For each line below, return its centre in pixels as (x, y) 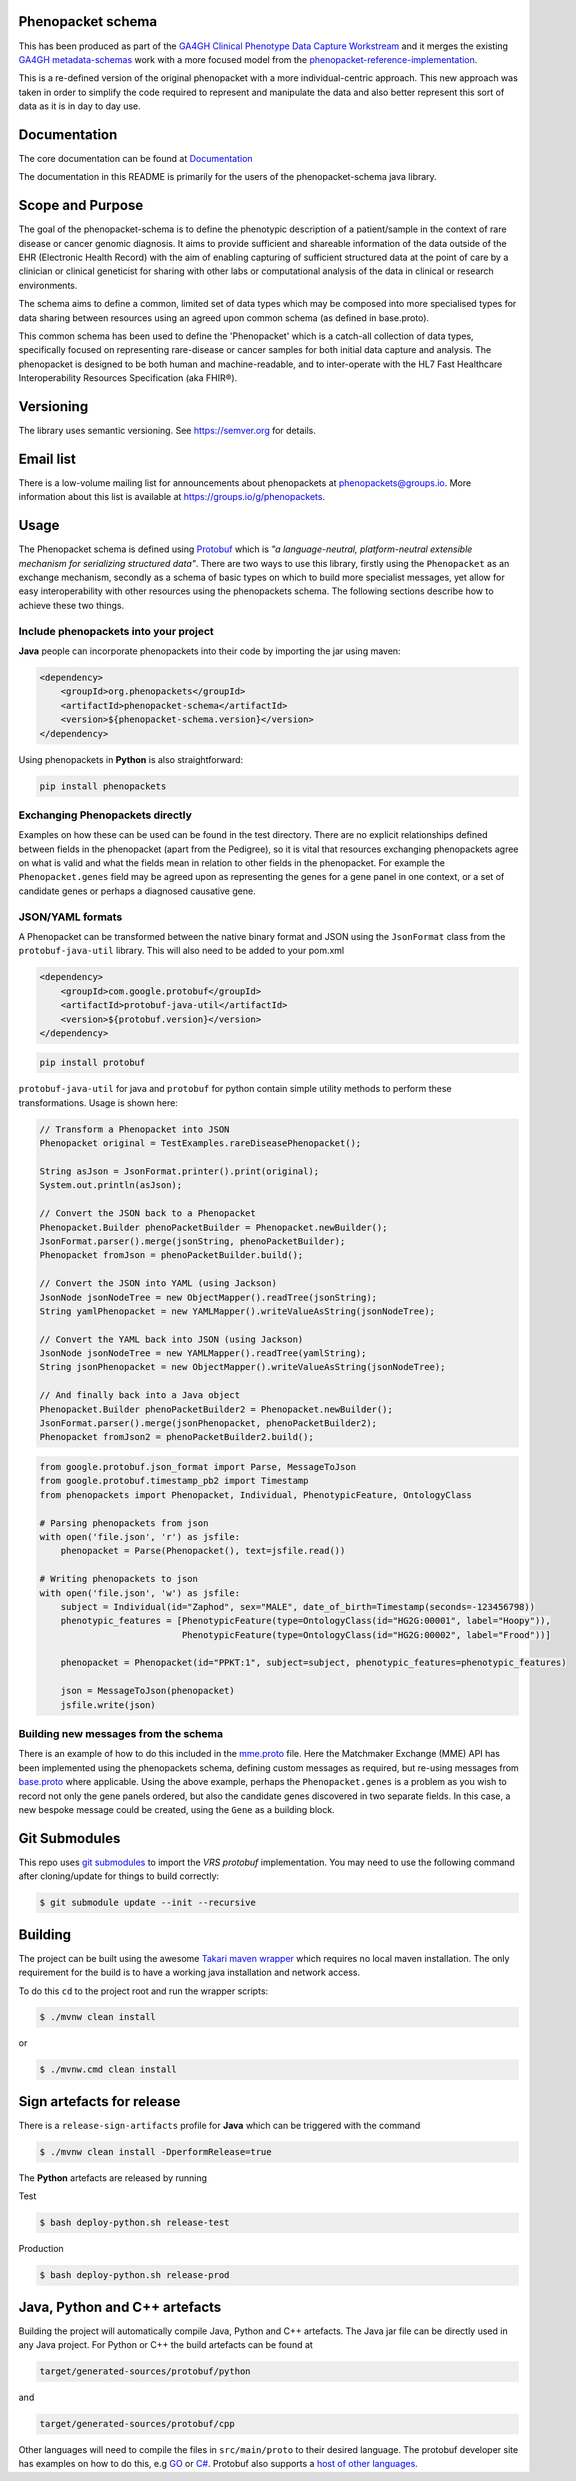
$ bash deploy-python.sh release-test (134, 2223)
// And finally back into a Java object (139, 1395)
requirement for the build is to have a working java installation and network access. (189, 1972)
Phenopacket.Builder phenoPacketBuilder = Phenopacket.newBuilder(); (213, 1227)
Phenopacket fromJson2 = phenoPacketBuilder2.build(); (176, 1437)
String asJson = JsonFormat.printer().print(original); (179, 1171)
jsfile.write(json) (108, 1704)
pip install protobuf (92, 1063)
